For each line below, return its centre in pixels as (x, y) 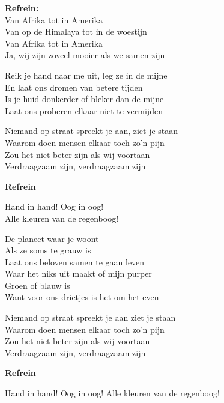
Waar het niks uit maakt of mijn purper (78, 274)
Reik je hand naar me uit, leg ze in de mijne (86, 75)
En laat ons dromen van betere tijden (74, 87)
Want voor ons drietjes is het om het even (82, 297)
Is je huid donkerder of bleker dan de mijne (84, 99)
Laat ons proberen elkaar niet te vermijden (84, 110)
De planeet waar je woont (52, 238)
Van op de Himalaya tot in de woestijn (76, 32)
